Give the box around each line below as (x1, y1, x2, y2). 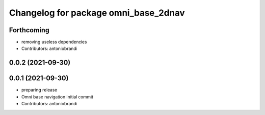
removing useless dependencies (21, 39, 87, 45)
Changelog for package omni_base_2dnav (9, 7, 185, 18)
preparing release (21, 87, 57, 93)
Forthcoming (9, 26, 50, 34)
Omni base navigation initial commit (21, 93, 93, 100)
